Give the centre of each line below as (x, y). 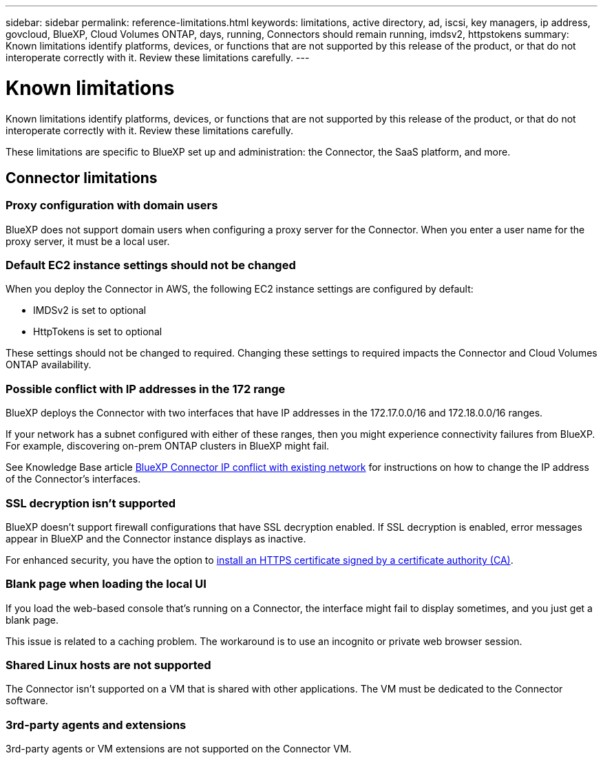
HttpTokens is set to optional (98, 332)
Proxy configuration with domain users (112, 205)
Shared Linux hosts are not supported (108, 665)
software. (27, 701)
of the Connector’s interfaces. (73, 479)
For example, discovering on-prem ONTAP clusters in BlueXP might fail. (168, 446)
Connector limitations (82, 178)
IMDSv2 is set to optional (90, 310)
